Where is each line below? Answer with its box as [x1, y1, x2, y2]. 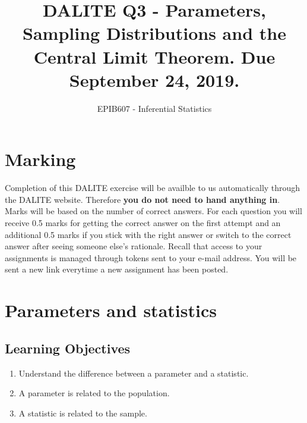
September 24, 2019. [69, 67, 240, 92]
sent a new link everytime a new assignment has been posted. [5, 263, 229, 275]
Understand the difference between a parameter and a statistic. [18, 366, 249, 379]
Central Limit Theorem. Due [33, 44, 276, 68]
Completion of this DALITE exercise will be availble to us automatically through [5, 181, 300, 194]
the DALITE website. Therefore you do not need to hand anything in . [5, 193, 280, 205]
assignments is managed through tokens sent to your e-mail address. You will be [5, 251, 297, 264]
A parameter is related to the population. [18, 387, 170, 399]
